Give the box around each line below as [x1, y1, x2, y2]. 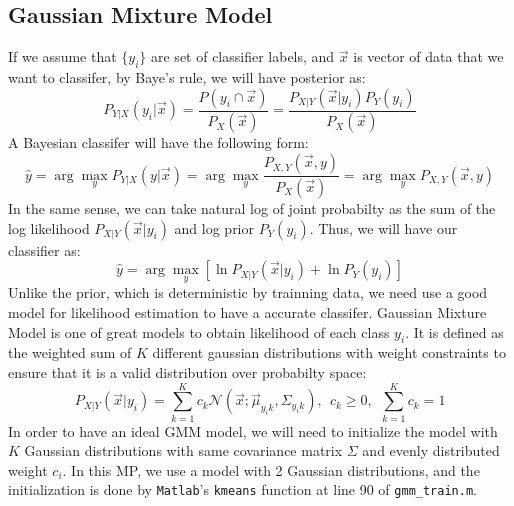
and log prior [174, 217, 255, 238]
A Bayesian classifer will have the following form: [8, 132, 309, 153]
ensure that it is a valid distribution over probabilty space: [8, 361, 367, 382]
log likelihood [8, 217, 90, 238]
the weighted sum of [8, 342, 132, 363]
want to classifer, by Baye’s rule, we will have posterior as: [8, 67, 366, 87]
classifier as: [8, 239, 81, 260]
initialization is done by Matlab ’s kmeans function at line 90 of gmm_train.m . [8, 479, 477, 500]
